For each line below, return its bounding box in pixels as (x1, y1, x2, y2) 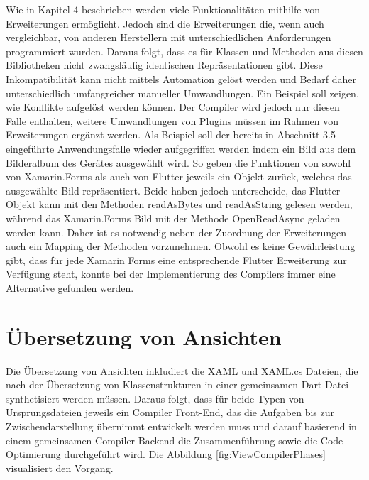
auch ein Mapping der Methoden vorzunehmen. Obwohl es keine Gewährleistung (6, 239, 356, 253)
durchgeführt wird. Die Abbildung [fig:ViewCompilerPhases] (64, 447, 326, 462)
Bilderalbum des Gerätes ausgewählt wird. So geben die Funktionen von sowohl (6, 155, 351, 170)
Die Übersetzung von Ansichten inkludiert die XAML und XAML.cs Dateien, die (6, 363, 358, 378)
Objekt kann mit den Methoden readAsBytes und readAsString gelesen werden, (6, 197, 353, 212)
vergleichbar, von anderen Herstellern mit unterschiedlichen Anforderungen (6, 30, 331, 45)
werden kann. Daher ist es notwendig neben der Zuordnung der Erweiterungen (6, 224, 346, 239)
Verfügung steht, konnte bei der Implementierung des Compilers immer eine (6, 266, 336, 281)
